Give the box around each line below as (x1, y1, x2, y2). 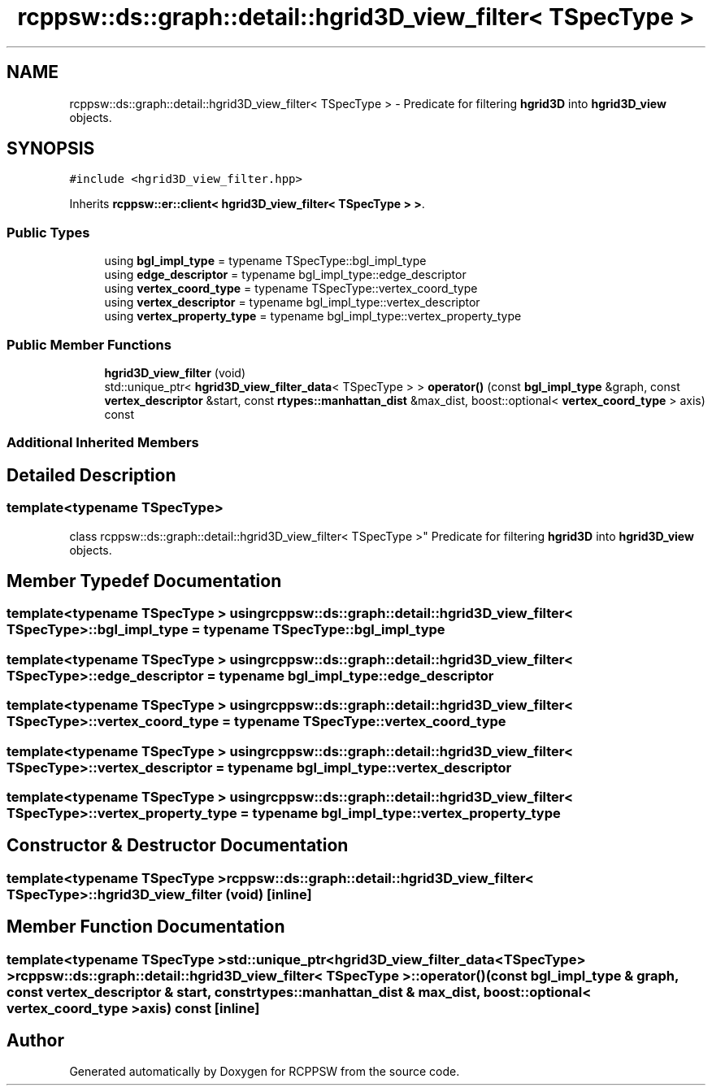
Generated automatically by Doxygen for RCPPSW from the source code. (69, 1064, 460, 1079)
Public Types (7, 224, 90, 241)
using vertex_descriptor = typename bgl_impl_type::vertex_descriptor (104, 295, 480, 310)
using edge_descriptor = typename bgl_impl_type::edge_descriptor (104, 268, 467, 282)
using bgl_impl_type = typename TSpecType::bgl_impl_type (104, 254, 427, 268)
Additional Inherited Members (7, 434, 199, 451)
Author (7, 1029, 64, 1051)
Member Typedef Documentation (7, 570, 282, 591)
